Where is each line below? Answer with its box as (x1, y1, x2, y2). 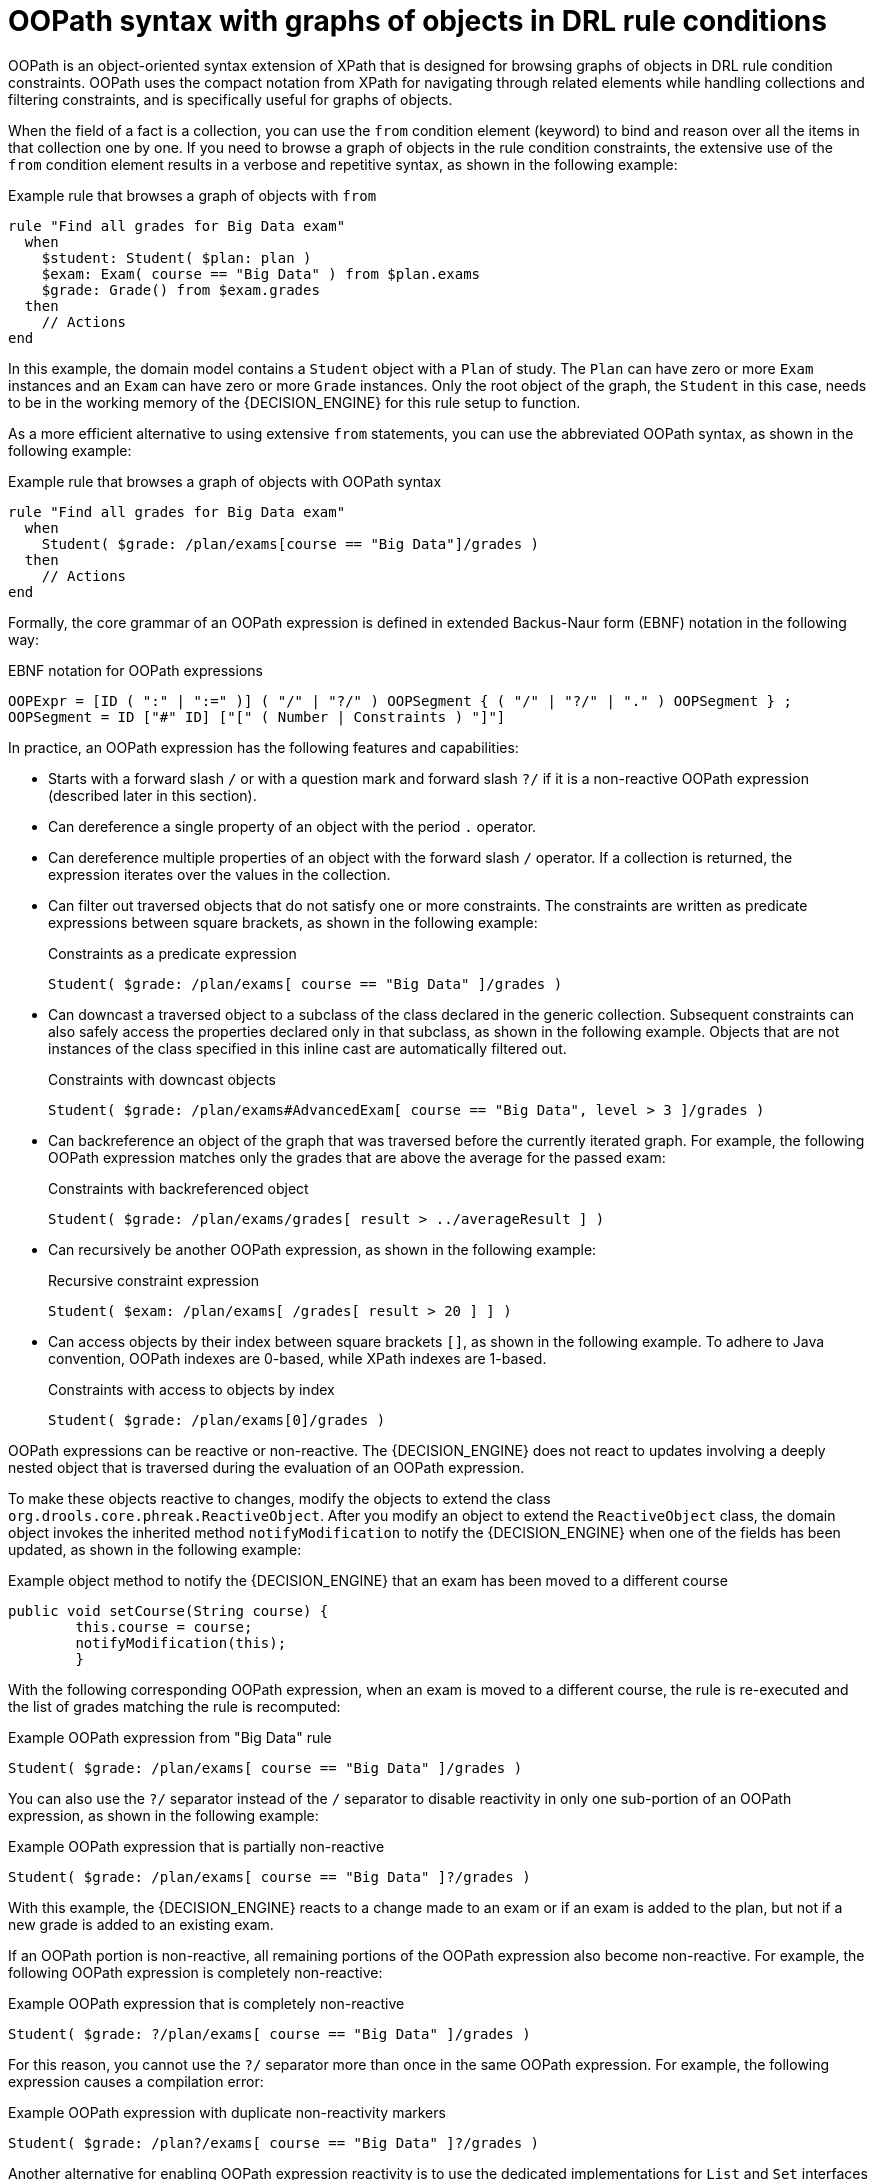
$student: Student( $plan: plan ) (41, 249, 312, 266)
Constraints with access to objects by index (48, 1380, 335, 1398)
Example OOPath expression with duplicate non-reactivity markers (8, 2103, 446, 2121)
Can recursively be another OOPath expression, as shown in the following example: (48, 1240, 597, 1258)
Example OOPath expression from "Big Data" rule (8, 1728, 332, 1746)
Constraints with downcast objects (48, 1070, 276, 1088)
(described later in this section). (48, 786, 257, 804)
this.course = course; (75, 1618, 253, 1635)
